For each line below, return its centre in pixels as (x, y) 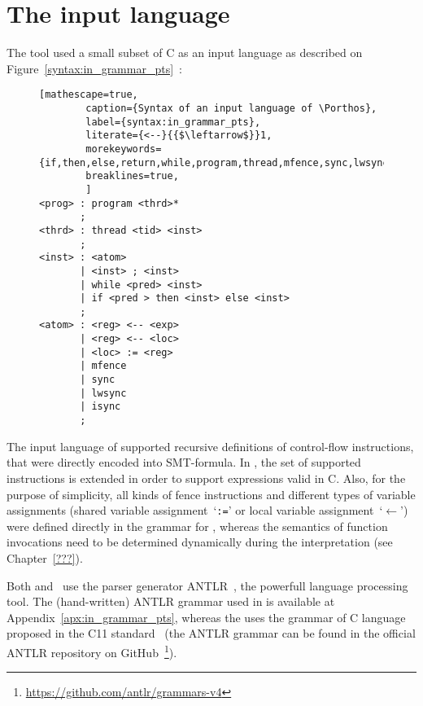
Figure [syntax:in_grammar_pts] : (94, 68)
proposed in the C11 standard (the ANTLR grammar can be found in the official (211, 633)
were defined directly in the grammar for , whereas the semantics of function (197, 526)
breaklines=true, (132, 176)
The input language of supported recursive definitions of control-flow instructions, (210, 446)
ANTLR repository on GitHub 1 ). (92, 651)
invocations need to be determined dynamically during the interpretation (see (200, 542)
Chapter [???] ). (45, 557)
